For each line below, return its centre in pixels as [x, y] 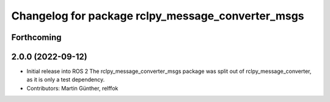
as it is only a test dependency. [66, 80]
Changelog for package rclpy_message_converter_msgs [158, 16]
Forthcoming [36, 37]
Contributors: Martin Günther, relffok [72, 88]
